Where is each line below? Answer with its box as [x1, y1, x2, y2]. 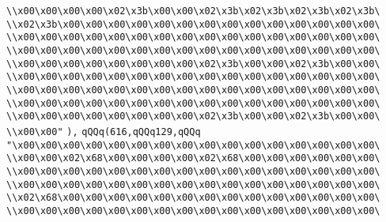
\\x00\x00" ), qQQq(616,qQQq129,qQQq [6, 126, 201, 137]
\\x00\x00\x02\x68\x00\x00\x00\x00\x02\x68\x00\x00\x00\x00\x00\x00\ [6, 152, 380, 164]
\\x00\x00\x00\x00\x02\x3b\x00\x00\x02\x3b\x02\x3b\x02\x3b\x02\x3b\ [6, 6, 380, 17]
